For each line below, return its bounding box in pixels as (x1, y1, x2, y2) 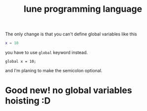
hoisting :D (5, 95, 51, 107)
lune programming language (24, 3, 142, 15)
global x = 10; (5, 59, 37, 64)
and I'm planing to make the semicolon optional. (5, 68, 103, 74)
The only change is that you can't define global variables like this (5, 31, 137, 37)
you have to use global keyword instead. (5, 50, 88, 55)
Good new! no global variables (5, 85, 132, 96)
